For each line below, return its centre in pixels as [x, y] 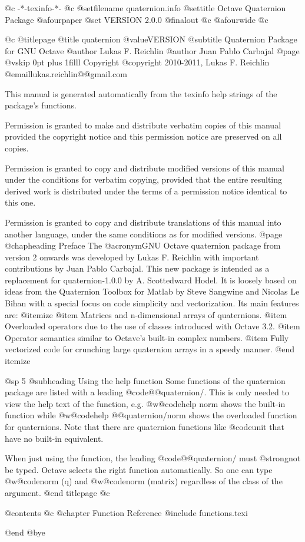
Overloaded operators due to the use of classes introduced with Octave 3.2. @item [152, 326]
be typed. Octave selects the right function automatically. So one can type [139, 469]
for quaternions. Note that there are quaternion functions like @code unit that [145, 427]
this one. [20, 202]
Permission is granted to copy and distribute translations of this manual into [143, 222]
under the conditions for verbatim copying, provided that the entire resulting [144, 179]
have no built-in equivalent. [54, 438]
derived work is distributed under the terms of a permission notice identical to [146, 191]
